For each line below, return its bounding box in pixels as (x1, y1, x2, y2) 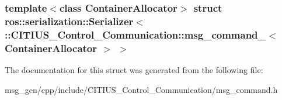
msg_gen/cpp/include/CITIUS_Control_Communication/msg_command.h (5, 83, 278, 95)
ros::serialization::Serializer (5, 13, 134, 28)
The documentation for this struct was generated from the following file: (5, 63, 263, 75)
